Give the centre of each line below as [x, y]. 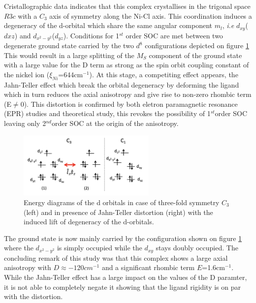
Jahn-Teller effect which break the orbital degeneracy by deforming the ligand [122, 84]
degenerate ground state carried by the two [69, 45]
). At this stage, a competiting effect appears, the [164, 74]
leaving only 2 [25, 123]
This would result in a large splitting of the [69, 55]
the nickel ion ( [27, 74]
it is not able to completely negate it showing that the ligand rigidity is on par [122, 287]
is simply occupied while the [99, 248]
